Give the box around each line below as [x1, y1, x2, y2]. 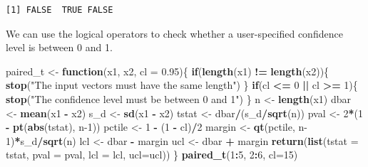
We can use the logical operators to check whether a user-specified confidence [6, 26, 343, 41]
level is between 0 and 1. [6, 40, 113, 55]
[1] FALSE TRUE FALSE [6, 5, 113, 15]
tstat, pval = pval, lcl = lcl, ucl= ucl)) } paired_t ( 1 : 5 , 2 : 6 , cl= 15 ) [6, 147, 298, 162]
